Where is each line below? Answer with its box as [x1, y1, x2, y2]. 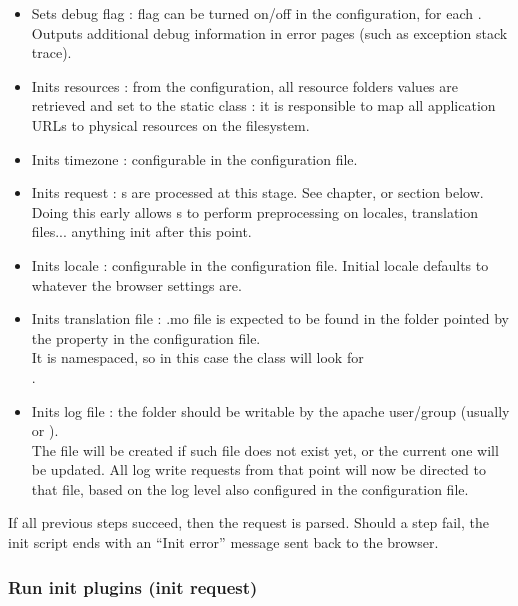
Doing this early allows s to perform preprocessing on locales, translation [31, 201, 479, 222]
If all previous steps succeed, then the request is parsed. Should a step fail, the [8, 512, 489, 533]
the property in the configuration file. [31, 327, 261, 348]
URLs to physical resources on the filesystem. [31, 114, 310, 135]
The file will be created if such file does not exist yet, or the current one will [31, 439, 499, 460]
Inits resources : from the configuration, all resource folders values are [31, 75, 458, 96]
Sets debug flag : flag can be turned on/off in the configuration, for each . [31, 3, 482, 23]
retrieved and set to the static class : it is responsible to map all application [31, 95, 496, 116]
